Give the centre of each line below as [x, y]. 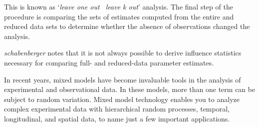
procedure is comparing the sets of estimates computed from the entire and [119, 16]
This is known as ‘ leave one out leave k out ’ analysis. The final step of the [119, 6]
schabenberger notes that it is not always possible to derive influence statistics [123, 53]
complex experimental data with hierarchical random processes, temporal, [117, 109]
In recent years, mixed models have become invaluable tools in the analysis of [123, 79]
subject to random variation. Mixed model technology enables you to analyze [122, 99]
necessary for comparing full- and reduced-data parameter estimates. [109, 62]
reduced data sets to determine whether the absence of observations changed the [127, 26]
